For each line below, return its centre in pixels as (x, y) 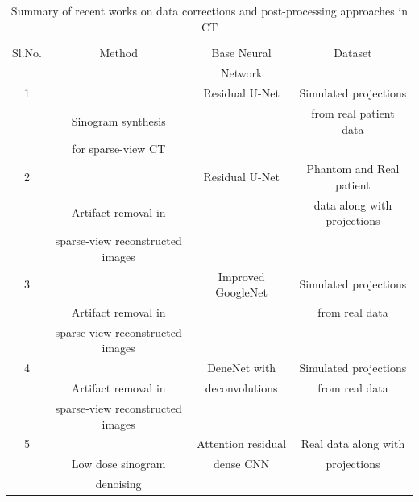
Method (118, 53)
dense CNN (242, 464)
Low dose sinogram (118, 464)
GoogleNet (241, 292)
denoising (118, 484)
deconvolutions (241, 388)
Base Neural (241, 53)
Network (241, 73)
